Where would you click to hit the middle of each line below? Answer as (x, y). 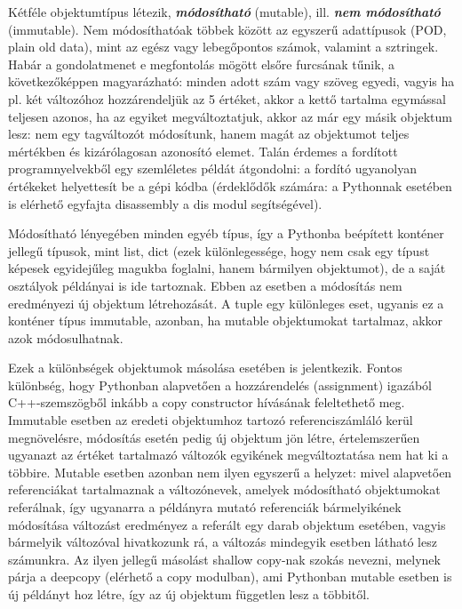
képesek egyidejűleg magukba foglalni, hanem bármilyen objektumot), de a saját (227, 268)
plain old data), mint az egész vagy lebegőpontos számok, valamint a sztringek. (223, 47)
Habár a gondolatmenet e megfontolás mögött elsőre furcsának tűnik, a (202, 64)
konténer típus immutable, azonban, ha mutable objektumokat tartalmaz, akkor (226, 321)
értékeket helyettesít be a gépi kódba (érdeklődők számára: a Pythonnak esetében (230, 185)
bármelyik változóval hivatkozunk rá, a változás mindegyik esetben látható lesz (223, 542)
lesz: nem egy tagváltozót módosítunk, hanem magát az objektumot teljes (209, 134)
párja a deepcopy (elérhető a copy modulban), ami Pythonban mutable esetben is (230, 577)
